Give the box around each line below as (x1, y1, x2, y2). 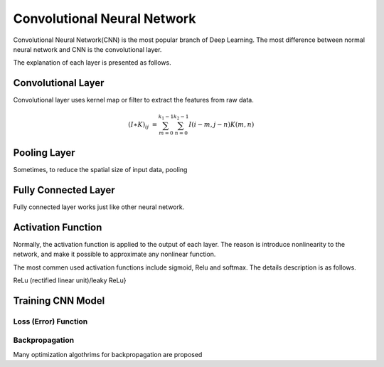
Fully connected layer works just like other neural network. (13, 203, 185, 211)
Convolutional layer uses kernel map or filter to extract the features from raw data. (13, 96, 254, 105)
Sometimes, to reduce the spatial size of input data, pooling (13, 166, 188, 174)
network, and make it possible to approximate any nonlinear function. (13, 250, 216, 259)
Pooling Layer (13, 147, 75, 159)
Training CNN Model (13, 294, 105, 307)
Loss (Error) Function (13, 317, 88, 326)
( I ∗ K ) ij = (128, 121, 158, 131)
